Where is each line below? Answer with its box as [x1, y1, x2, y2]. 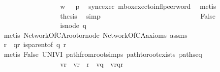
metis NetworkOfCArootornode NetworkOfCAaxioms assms [3, 29, 188, 40]
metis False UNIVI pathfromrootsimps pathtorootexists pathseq [3, 48, 202, 59]
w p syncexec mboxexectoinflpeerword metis [60, 1, 216, 11]
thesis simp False [60, 10, 216, 21]
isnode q [60, 20, 87, 30]
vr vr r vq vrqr [60, 58, 124, 69]
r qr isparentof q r [3, 39, 66, 49]
